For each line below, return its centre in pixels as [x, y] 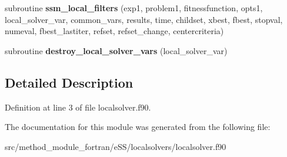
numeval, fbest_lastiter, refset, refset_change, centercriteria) [114, 31]
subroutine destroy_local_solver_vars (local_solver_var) [116, 50]
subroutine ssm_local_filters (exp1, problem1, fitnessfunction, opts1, [134, 8]
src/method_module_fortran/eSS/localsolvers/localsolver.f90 [116, 146]
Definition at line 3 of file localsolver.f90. [78, 107]
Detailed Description [69, 82]
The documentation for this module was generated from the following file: [138, 127]
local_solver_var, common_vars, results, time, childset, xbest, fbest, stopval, [144, 19]
